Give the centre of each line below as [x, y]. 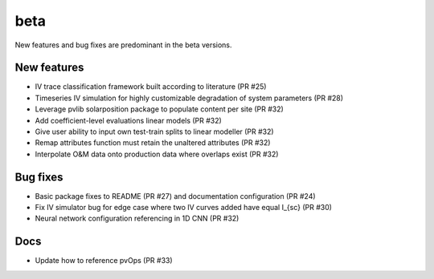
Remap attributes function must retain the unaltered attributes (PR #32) [153, 143]
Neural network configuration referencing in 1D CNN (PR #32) [137, 218]
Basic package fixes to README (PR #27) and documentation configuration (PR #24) [176, 196]
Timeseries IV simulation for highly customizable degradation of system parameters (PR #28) [189, 98]
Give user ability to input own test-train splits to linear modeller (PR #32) [154, 131]
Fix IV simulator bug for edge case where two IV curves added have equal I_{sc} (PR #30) [184, 208]
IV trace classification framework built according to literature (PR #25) [151, 87]
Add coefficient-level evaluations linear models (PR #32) [129, 120]
